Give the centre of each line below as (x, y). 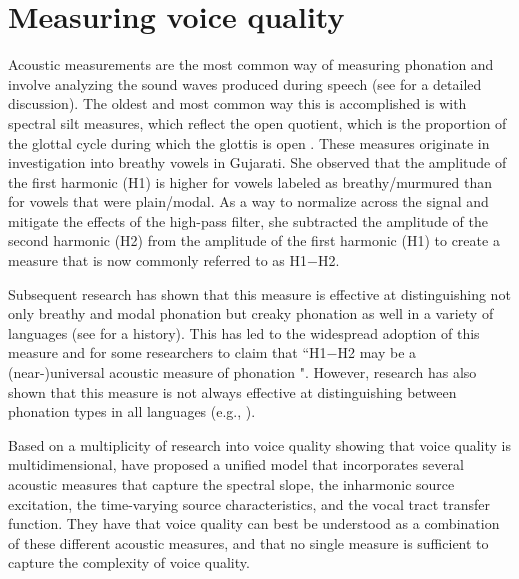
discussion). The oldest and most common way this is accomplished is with (237, 103)
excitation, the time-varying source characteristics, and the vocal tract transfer (249, 503)
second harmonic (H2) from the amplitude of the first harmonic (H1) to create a (254, 240)
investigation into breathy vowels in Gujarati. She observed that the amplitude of (257, 162)
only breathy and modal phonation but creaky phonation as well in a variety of (251, 313)
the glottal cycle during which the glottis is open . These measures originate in (249, 142)
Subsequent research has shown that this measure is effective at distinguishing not (259, 293)
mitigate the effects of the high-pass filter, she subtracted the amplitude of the (248, 220)
